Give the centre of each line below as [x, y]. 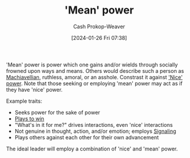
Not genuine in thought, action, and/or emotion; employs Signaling [95, 131]
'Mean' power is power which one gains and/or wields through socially [92, 65]
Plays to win [29, 119]
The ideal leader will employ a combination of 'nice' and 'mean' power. [92, 149]
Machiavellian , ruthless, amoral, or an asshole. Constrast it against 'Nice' [94, 77]
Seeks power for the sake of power [57, 112]
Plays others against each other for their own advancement [87, 137]
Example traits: [24, 101]
